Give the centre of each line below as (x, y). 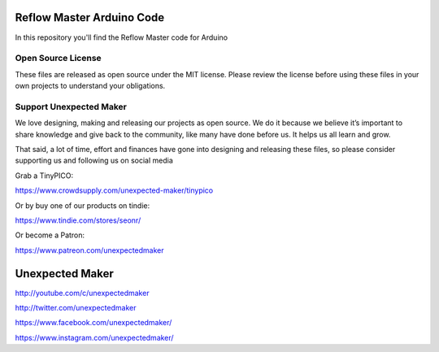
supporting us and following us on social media (94, 161)
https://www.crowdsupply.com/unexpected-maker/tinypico (114, 190)
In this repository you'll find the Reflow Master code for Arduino (121, 37)
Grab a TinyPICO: (44, 176)
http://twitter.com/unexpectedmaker (76, 308)
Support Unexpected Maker (71, 106)
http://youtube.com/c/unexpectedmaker (82, 293)
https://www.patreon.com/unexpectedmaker (89, 250)
